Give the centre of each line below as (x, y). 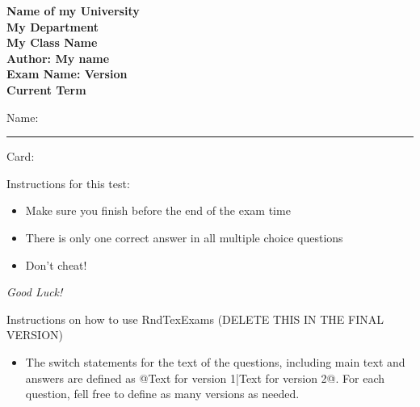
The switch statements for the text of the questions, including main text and (215, 361)
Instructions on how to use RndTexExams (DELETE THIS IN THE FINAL (195, 319)
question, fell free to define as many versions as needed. (162, 394)
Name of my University (73, 10)
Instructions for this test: (68, 183)
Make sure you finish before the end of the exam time (158, 210)
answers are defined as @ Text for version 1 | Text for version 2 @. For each (205, 378)
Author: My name (58, 58)
